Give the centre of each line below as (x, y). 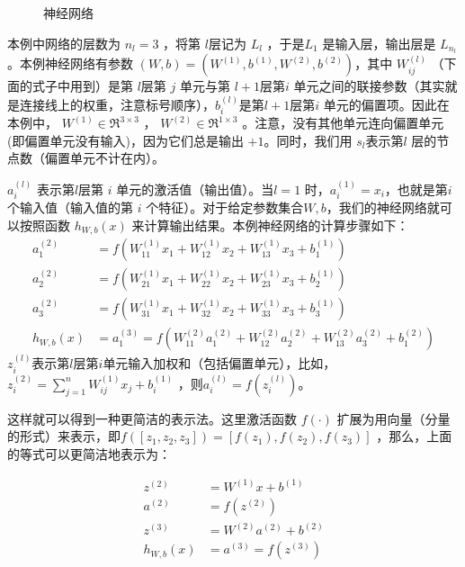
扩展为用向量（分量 (393, 418)
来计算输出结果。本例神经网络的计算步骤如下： (270, 225)
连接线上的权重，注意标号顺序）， (117, 104)
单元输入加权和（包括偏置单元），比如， (219, 363)
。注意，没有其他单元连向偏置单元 (343, 123)
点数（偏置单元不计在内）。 (86, 158)
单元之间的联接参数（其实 (369, 86)
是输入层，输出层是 (379, 43)
